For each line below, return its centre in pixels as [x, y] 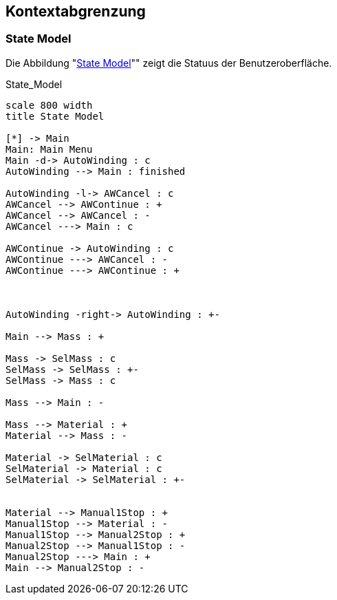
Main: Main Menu [49, 149]
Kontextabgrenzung [76, 11]
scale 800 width [49, 105]
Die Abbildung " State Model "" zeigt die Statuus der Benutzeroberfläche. [169, 63]
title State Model [55, 116]
